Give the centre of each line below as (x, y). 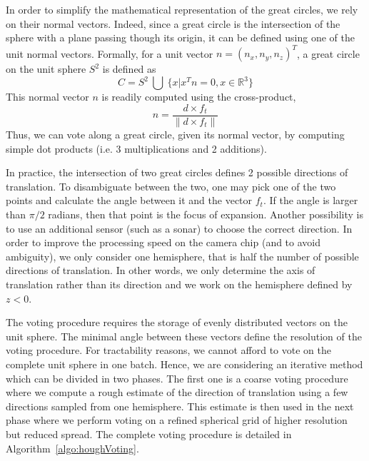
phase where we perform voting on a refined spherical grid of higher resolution (177, 420)
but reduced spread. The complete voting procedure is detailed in (149, 434)
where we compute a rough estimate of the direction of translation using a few (177, 392)
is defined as (129, 69)
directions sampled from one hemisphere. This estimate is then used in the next (180, 406)
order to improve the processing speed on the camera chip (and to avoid (163, 242)
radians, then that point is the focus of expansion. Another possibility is (206, 214)
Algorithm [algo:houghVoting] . (72, 448)
